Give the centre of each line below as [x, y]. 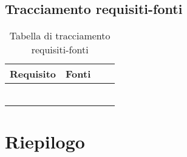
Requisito [33, 74]
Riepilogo [45, 142]
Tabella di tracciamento [60, 36]
